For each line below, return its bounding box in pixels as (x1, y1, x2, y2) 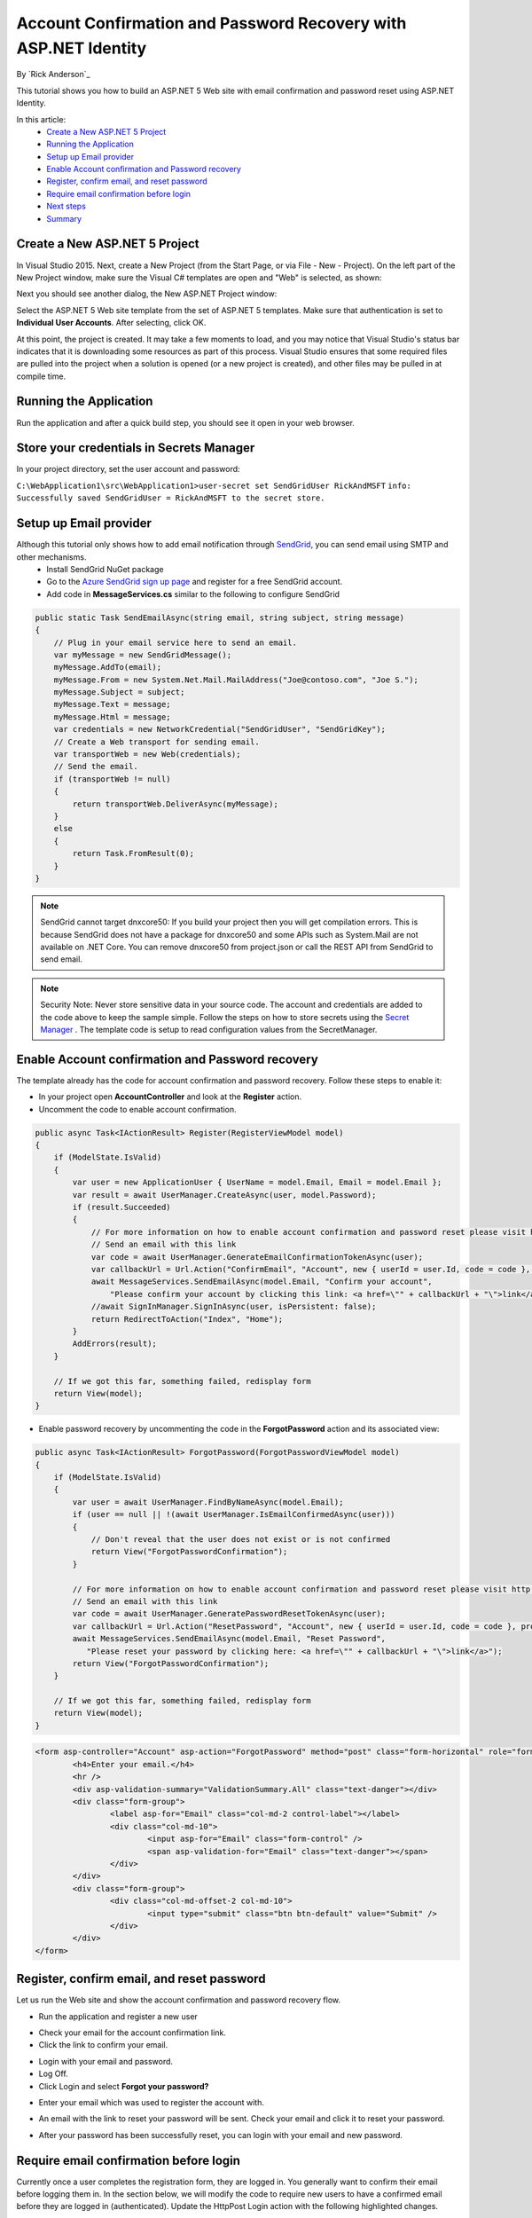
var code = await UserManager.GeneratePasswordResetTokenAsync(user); (72, 1608, 386, 1619)
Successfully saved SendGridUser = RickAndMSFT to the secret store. (16, 493, 325, 503)
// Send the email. (53, 761, 139, 772)
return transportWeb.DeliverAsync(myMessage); (72, 798, 278, 809)
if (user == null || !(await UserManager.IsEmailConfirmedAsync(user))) (72, 1509, 395, 1520)
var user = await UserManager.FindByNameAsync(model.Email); (72, 1497, 344, 1507)
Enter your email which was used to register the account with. (38, 2096, 265, 2107)
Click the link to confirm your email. (38, 2040, 168, 2050)
